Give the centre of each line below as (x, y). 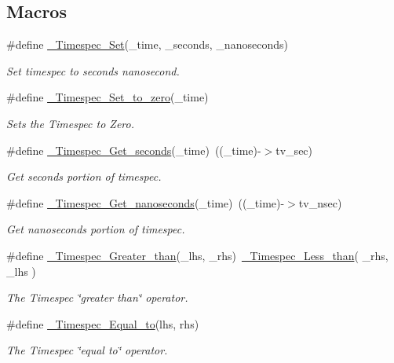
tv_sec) (294, 150)
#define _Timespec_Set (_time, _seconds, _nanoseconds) (147, 44)
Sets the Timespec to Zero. (70, 123)
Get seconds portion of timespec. (84, 176)
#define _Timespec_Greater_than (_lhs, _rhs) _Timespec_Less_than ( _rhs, (197, 255)
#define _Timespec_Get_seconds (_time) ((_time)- (134, 150)
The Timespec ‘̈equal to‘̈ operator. (87, 350)
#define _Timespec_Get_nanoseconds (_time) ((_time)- (146, 202)
